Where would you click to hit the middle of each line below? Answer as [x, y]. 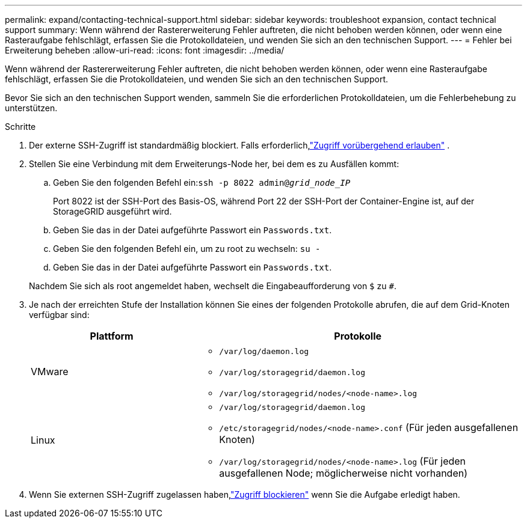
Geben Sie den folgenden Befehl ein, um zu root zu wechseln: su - [187, 249]
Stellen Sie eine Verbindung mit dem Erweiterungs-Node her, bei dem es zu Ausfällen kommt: [214, 164]
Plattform [112, 336]
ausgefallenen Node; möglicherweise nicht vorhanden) [343, 473]
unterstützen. [31, 108]
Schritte [20, 127]
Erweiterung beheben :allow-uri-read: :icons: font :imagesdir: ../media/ [145, 50]
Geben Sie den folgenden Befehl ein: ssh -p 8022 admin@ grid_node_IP [202, 182]
